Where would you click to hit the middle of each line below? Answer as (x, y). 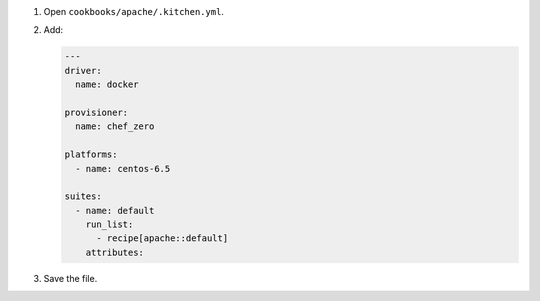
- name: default (115, 210)
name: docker (107, 84)
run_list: (109, 224)
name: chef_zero (115, 126)
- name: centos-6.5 (123, 168)
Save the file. (70, 278)
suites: (83, 196)
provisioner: (96, 112)
